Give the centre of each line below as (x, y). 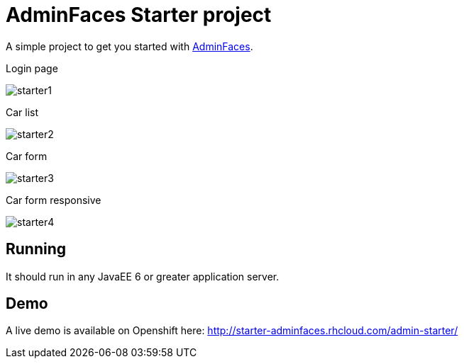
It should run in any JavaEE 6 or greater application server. (143, 276)
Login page (32, 68)
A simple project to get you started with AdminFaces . (129, 46)
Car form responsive (54, 200)
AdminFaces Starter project (139, 15)
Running (36, 249)
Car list (22, 112)
